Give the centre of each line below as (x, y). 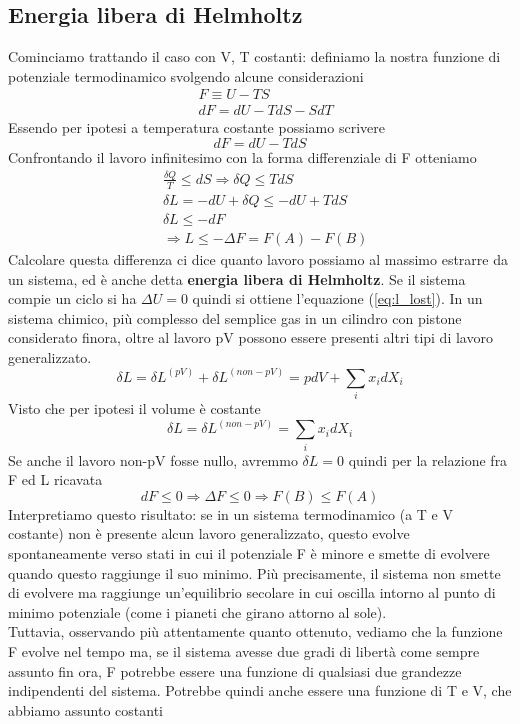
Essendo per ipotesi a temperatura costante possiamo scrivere (196, 127)
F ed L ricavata (55, 479)
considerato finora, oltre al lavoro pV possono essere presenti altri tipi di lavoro (250, 337)
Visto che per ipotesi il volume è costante (134, 408)
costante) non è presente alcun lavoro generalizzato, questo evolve (209, 533)
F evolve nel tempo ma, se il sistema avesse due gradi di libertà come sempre (244, 650)
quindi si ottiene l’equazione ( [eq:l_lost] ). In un (337, 298)
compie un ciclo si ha (72, 298)
